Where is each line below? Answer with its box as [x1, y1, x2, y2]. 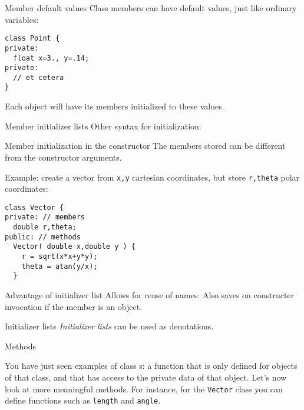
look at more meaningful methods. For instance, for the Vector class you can [5, 382, 283, 395]
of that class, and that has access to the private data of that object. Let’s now [5, 371, 287, 383]
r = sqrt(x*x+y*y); [21, 252, 98, 261]
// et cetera [13, 73, 64, 82]
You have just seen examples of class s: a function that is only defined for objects [5, 359, 298, 372]
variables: [5, 13, 39, 25]
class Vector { [5, 203, 64, 212]
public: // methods [5, 232, 81, 241]
